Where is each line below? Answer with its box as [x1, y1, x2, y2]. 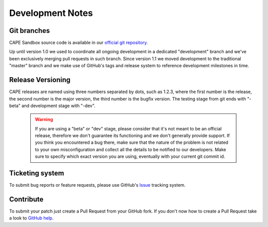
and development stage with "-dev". [21, 103, 96, 109]
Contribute [9, 195, 44, 204]
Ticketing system [9, 169, 65, 178]
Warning [35, 116, 53, 122]
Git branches [9, 26, 50, 35]
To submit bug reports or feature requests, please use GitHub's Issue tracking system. [9, 182, 186, 188]
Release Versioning [9, 76, 70, 84]
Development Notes [9, 7, 93, 18]
